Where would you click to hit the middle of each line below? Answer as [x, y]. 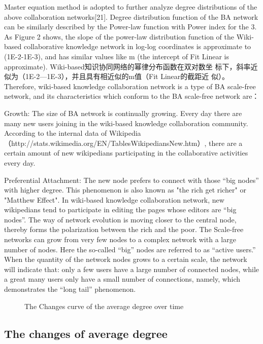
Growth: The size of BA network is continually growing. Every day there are [123, 113]
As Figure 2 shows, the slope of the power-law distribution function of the [119, 36]
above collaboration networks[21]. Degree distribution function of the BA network [131, 16]
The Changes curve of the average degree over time [104, 306]
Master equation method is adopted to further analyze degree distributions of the [131, 7]
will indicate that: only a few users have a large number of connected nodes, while [131, 269]
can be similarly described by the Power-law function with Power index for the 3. [130, 27]
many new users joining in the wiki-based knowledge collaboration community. [126, 123]
